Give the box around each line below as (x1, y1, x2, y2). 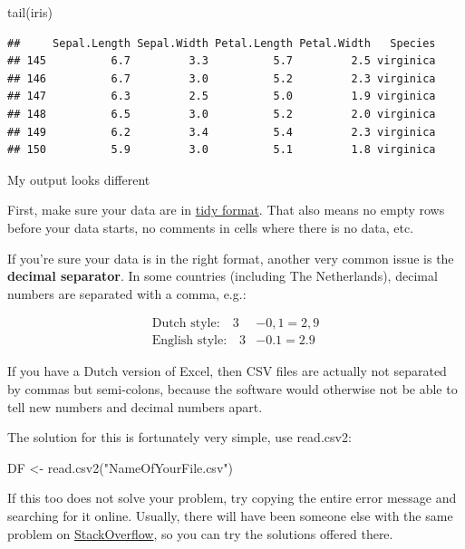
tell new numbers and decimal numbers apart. (7, 397, 263, 416)
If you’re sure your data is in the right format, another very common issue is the (7, 248, 454, 267)
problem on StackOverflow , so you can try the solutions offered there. (7, 524, 393, 543)
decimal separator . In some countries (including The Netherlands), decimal (7, 266, 438, 285)
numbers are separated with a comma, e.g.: (7, 284, 247, 303)
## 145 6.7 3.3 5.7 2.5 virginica (7, 54, 436, 68)
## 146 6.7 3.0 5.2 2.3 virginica (7, 72, 436, 85)
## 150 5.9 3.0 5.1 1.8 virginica (7, 143, 436, 157)
